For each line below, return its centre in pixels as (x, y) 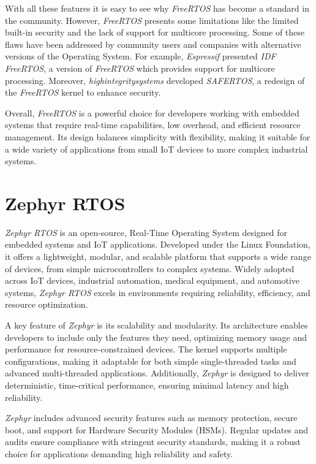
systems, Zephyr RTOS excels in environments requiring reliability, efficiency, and (158, 292)
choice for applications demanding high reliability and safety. (119, 453)
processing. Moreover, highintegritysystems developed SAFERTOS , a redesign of (155, 80)
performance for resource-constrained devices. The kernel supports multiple (146, 349)
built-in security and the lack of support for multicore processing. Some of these (155, 32)
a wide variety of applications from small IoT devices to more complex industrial (156, 149)
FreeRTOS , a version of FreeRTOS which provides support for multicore (140, 68)
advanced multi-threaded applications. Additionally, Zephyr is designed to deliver (157, 373)
